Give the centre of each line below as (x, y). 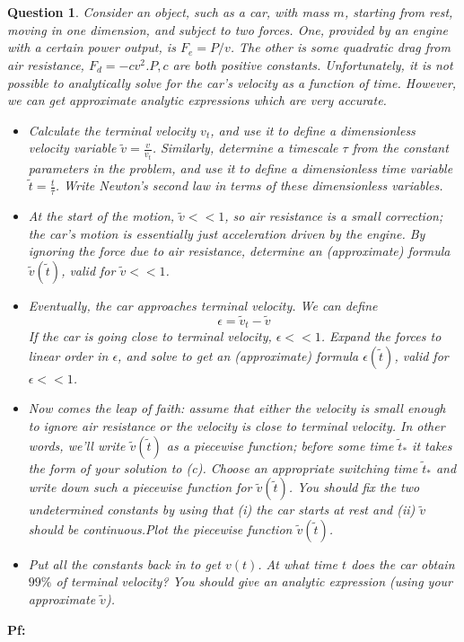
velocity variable (72, 148)
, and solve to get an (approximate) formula (238, 355)
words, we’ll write (77, 445)
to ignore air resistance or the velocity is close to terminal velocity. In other (236, 426)
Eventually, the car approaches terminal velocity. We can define (203, 306)
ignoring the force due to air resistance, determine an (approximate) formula (239, 251)
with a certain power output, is (92, 47)
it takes (432, 445)
